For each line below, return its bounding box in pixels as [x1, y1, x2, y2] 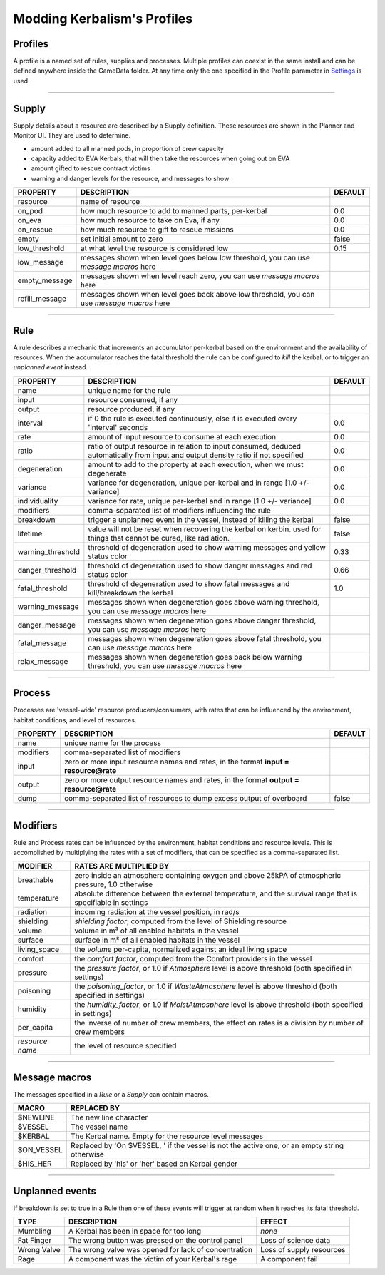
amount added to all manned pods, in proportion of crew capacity [31, 144, 225, 153]
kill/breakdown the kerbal [88, 588, 173, 598]
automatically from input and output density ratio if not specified [88, 450, 304, 460]
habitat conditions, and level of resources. [13, 715, 137, 724]
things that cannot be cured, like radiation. [88, 533, 230, 543]
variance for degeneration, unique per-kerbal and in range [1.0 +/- [88, 478, 310, 488]
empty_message [17, 275, 73, 285]
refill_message [17, 294, 67, 304]
